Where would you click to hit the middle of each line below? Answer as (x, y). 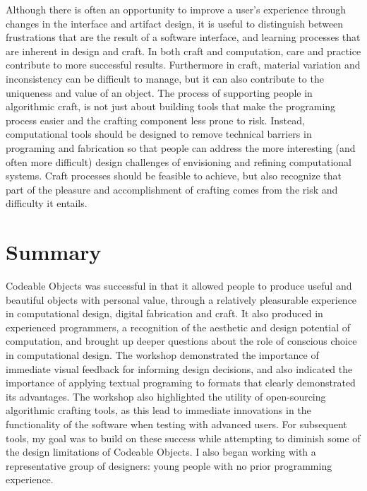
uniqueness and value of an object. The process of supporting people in (159, 92)
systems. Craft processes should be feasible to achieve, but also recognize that (174, 176)
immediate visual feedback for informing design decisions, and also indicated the (179, 368)
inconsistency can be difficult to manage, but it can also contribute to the (165, 78)
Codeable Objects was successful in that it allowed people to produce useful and (179, 286)
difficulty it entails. (47, 203)
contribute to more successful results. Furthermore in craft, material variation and (183, 65)
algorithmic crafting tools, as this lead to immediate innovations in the (158, 410)
